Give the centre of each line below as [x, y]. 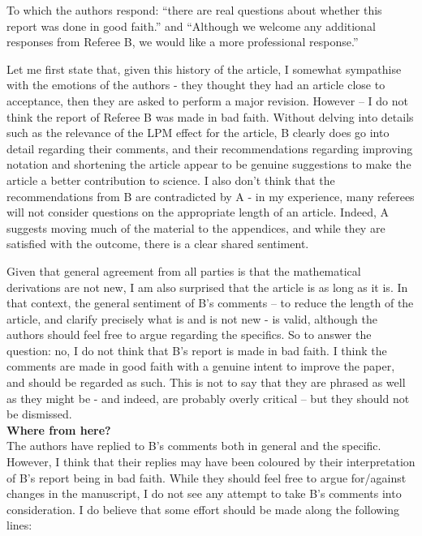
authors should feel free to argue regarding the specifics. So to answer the [189, 334]
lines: [19, 525]
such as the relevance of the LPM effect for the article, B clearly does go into [198, 133]
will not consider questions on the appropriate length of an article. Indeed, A [198, 212]
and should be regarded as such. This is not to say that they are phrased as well [206, 382]
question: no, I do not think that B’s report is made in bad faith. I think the [197, 350]
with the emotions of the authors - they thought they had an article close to [196, 85]
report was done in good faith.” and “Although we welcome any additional [191, 26]
